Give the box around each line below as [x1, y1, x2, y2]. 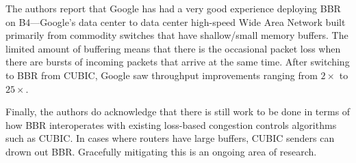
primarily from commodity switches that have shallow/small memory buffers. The [5, 28, 348, 42]
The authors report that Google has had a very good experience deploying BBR [5, 1, 341, 15]
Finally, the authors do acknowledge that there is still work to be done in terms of [5, 104, 351, 119]
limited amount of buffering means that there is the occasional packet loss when [5, 41, 341, 55]
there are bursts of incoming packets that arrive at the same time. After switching [5, 55, 350, 69]
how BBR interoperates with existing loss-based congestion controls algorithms [5, 117, 337, 132]
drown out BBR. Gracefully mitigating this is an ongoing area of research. [5, 144, 317, 158]
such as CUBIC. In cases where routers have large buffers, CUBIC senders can [5, 131, 335, 145]
